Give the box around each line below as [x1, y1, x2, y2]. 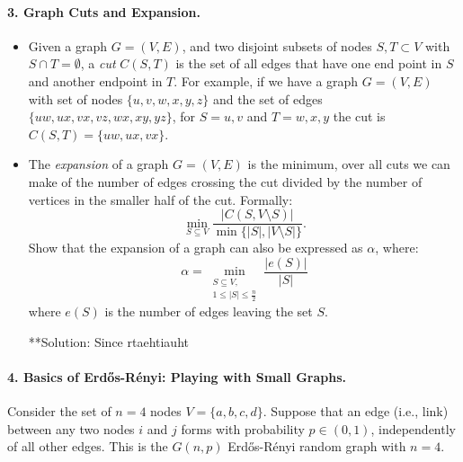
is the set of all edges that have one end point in [175, 54, 442, 73]
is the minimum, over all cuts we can [247, 155, 450, 173]
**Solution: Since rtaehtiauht [28, 332, 189, 351]
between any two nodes [7, 419, 135, 438]
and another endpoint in [28, 71, 163, 90]
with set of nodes [28, 89, 123, 108]
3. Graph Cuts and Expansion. [7, 2, 200, 21]
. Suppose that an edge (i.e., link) [263, 402, 449, 421]
